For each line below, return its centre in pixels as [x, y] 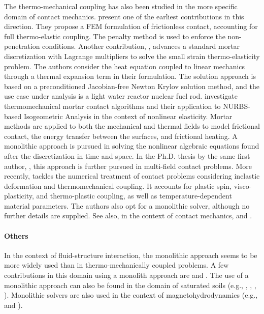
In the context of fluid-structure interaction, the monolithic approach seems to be [131, 255]
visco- [243, 185]
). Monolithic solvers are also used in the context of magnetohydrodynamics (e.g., [131, 295]
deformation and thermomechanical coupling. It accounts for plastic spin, [118, 185]
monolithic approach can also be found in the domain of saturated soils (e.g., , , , [130, 285]
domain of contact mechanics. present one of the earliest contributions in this [124, 16]
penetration [22, 46]
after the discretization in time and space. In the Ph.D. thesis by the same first [127, 155]
